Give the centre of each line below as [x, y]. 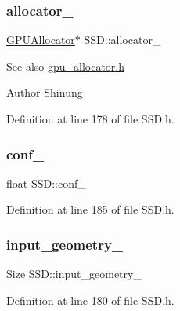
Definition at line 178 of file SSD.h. [90, 119]
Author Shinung [45, 92]
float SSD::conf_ [46, 183]
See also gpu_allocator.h [66, 66]
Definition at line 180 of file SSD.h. [90, 300]
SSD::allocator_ [122, 40]
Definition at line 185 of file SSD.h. [90, 209]
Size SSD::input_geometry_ [74, 274]
